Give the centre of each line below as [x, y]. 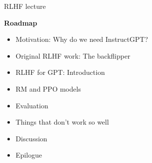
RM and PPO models [48, 88]
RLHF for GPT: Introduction [60, 72]
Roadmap [21, 22]
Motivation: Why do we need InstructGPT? [82, 39]
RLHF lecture [25, 6]
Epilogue [29, 155]
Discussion [31, 138]
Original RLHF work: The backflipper [73, 55]
